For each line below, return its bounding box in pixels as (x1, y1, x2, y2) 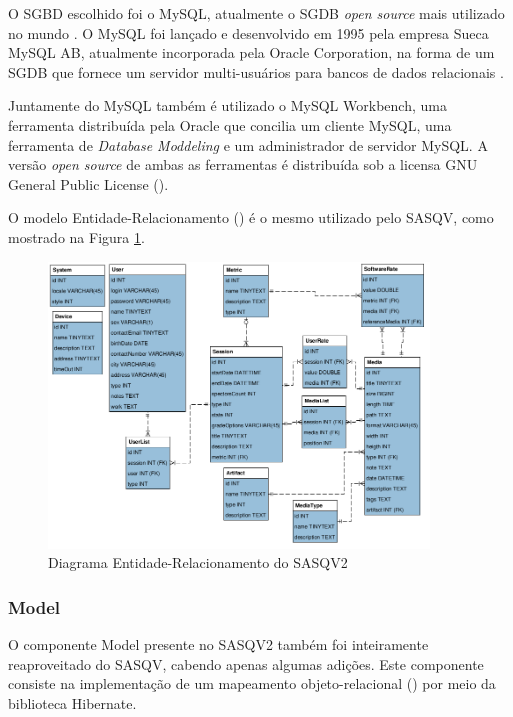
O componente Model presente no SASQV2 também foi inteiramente (8, 634, 429, 654)
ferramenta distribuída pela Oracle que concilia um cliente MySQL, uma (8, 114, 452, 135)
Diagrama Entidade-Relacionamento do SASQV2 (48, 552, 348, 573)
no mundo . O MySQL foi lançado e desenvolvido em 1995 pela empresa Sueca (8, 22, 489, 43)
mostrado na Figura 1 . (8, 226, 145, 247)
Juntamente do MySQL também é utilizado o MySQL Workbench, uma (8, 95, 447, 116)
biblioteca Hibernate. (8, 692, 137, 713)
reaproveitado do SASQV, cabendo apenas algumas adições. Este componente (8, 653, 484, 674)
